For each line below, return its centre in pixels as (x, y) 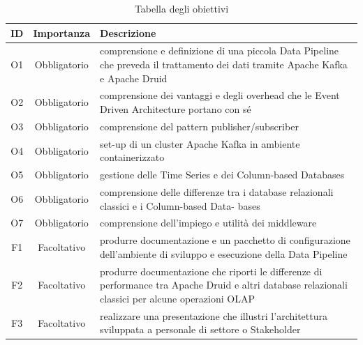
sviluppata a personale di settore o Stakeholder (200, 329)
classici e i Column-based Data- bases (180, 205)
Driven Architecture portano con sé (176, 109)
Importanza (62, 32)
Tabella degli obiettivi (181, 8)
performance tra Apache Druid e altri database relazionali (224, 285)
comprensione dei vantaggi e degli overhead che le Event (220, 95)
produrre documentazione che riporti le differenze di (211, 271)
